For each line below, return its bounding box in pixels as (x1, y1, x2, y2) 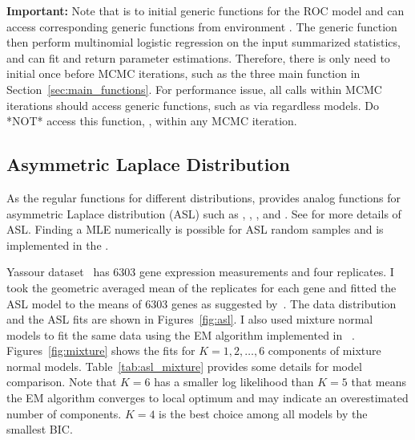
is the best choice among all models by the (159, 405, 368, 422)
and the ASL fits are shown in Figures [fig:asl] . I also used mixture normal (6, 311, 373, 328)
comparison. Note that (6, 373, 117, 390)
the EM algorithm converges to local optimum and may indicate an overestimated (6, 389, 409, 406)
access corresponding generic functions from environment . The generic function (6, 18, 397, 35)
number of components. (6, 405, 122, 422)
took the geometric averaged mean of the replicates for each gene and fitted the (6, 279, 397, 295)
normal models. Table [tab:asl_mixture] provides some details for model (6, 357, 362, 374)
